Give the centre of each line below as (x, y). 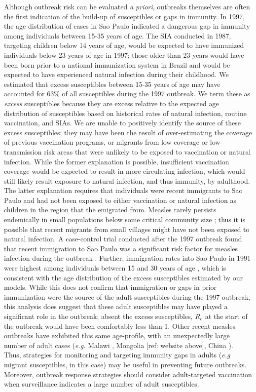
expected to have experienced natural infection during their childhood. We (116, 74)
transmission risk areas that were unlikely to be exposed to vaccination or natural (128, 151)
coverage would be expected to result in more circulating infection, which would (125, 171)
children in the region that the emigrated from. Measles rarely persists (110, 210)
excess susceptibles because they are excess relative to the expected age (111, 103)
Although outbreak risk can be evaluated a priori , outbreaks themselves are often (127, 6)
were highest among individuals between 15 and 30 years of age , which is (115, 268)
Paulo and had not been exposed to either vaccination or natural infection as (120, 200)
